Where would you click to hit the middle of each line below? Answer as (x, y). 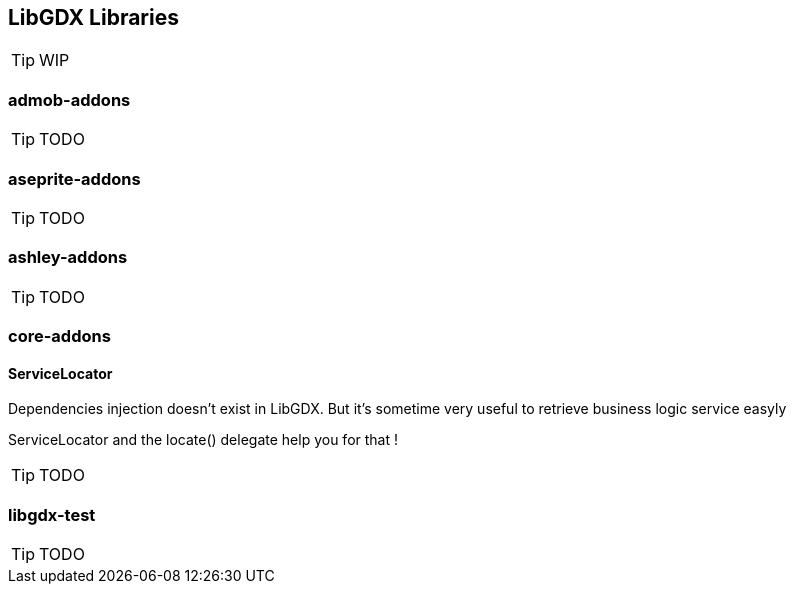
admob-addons (69, 99)
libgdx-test (52, 514)
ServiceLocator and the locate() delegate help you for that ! (203, 440)
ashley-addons (68, 257)
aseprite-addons (74, 178)
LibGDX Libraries (93, 17)
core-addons (59, 336)
